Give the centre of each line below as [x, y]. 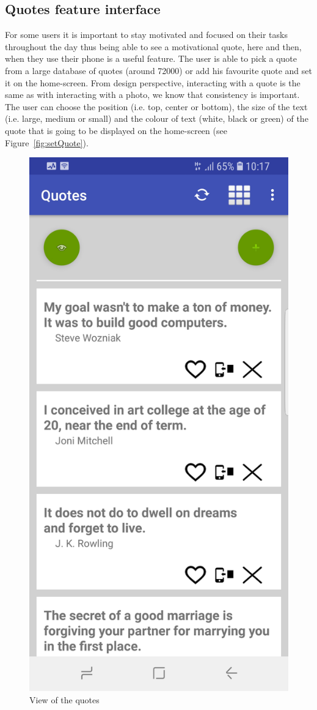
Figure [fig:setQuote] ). [47, 142]
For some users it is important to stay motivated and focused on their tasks [146, 35]
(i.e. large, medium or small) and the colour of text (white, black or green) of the [157, 118]
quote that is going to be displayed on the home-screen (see [116, 130]
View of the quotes [64, 699]
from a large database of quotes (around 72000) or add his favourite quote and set [158, 70]
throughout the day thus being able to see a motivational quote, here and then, [153, 46]
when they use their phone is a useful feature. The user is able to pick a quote [151, 58]
